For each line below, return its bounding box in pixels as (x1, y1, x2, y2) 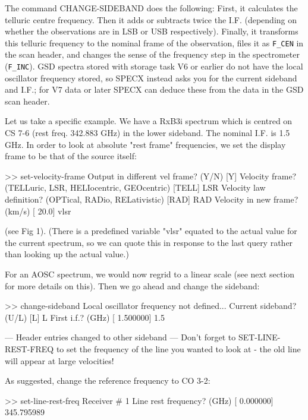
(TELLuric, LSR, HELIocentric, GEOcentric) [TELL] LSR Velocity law (5, 181, 266, 194)
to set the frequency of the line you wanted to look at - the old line (56, 342, 301, 355)
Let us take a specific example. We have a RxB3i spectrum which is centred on (5, 115, 293, 127)
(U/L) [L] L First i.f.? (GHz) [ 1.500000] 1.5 (5, 311, 165, 323)
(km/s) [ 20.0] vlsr (5, 204, 71, 217)
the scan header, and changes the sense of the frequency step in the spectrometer (5, 48, 300, 61)
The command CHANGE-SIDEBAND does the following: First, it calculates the (5, 2, 298, 14)
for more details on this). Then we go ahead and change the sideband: (5, 279, 260, 292)
